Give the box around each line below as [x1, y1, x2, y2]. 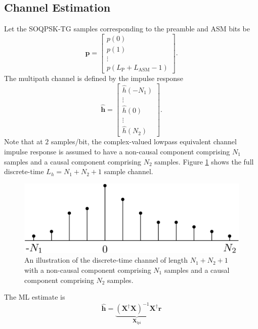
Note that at [4, 136, 43, 147]
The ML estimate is [4, 292, 65, 302]
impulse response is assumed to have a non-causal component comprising [4, 146, 230, 156]
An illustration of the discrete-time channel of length [24, 255, 188, 265]
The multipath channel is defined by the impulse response [4, 72, 183, 83]
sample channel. [104, 166, 153, 177]
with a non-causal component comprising [24, 264, 151, 275]
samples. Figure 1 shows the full [154, 156, 254, 167]
